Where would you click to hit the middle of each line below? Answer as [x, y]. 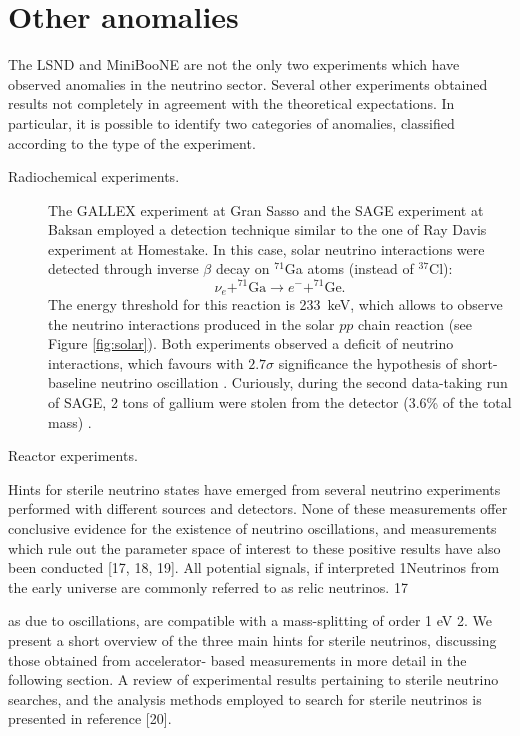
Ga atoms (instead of [349, 268]
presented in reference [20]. [90, 718]
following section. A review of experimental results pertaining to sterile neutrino [253, 679]
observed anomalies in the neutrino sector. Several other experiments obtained [248, 83]
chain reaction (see [415, 323]
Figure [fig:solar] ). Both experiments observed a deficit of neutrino [251, 343]
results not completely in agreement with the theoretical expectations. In [231, 103]
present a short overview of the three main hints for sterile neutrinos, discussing [252, 639]
